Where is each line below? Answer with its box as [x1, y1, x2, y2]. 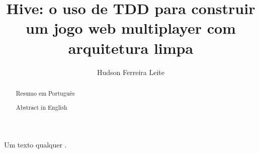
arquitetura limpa [68, 37, 194, 58]
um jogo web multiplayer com [26, 18, 236, 38]
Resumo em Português [16, 89, 75, 97]
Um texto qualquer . [4, 139, 67, 150]
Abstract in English [16, 103, 67, 112]
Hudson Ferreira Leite [97, 66, 164, 77]
